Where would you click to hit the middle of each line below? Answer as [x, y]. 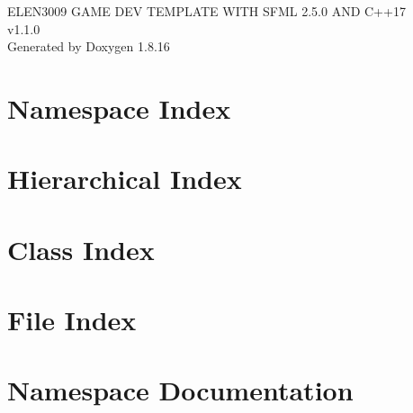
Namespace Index [119, 108]
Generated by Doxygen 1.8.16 [89, 46]
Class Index [81, 249]
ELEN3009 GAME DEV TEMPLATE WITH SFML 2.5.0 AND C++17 [206, 11]
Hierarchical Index [125, 179]
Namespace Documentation [180, 390]
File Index [72, 320]
